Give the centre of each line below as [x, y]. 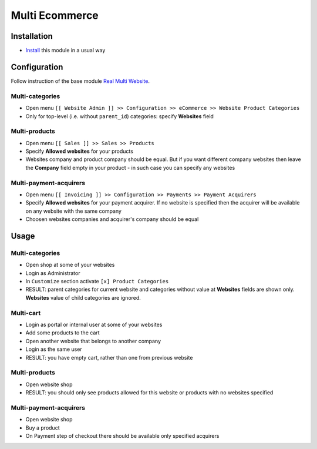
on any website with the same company [73, 211]
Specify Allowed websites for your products [79, 151]
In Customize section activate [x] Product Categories [97, 282]
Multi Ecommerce [55, 15]
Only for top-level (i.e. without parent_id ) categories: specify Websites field [120, 116]
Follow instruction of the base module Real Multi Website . [80, 81]
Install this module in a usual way [65, 51]
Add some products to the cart [63, 333]
